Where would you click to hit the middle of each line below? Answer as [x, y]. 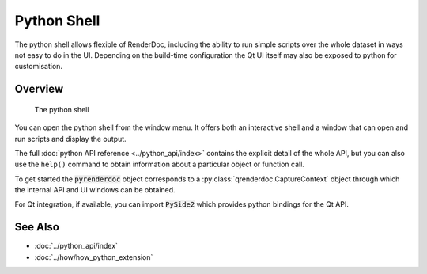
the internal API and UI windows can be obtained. [95, 190]
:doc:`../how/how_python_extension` [94, 257]
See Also [37, 227]
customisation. [39, 67]
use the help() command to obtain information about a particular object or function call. [159, 164]
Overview [39, 89]
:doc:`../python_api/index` [76, 246]
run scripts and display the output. [70, 139]
